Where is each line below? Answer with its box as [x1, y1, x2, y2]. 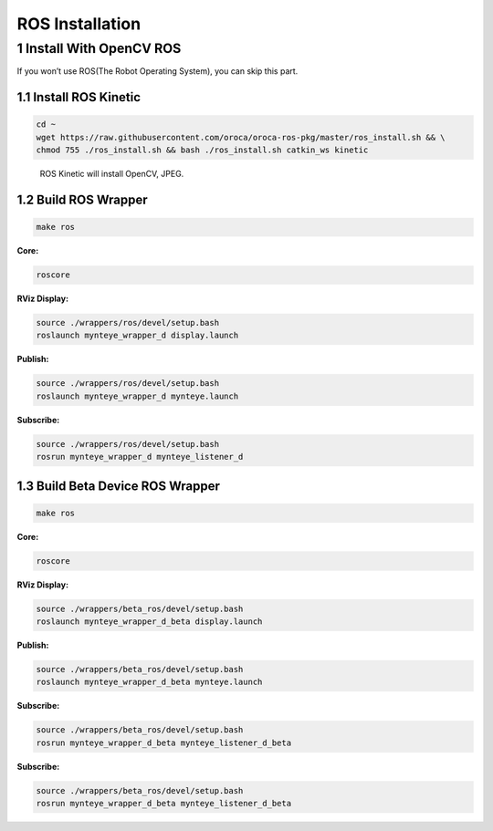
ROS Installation [16, 14, 142, 34]
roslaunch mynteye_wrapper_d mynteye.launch [36, 390, 239, 401]
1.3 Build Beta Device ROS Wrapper [16, 478, 221, 493]
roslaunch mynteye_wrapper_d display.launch [36, 330, 239, 341]
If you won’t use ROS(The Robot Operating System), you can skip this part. [16, 66, 299, 77]
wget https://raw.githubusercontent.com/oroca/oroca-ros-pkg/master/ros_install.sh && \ [36, 132, 446, 142]
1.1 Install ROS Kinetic [16, 89, 142, 105]
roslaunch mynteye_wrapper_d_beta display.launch [36, 617, 263, 627]
